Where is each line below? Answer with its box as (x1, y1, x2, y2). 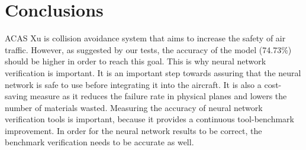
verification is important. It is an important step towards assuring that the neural (5, 66, 301, 79)
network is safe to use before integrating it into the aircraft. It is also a (5, 78, 262, 90)
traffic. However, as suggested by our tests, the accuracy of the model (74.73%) (5, 43, 292, 56)
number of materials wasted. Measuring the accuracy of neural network (5, 101, 263, 113)
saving (5, 90, 28, 102)
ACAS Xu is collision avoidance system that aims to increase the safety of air (5, 32, 286, 44)
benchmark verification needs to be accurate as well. (5, 136, 194, 148)
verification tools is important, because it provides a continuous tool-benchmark (5, 113, 295, 125)
